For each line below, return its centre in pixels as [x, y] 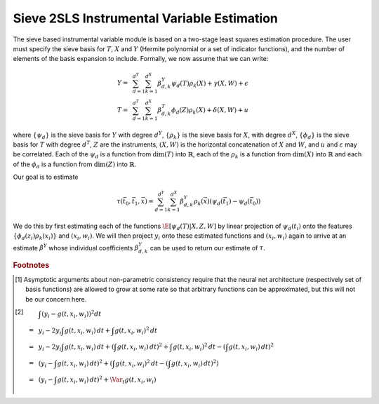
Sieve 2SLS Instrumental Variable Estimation [146, 18]
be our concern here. [56, 299]
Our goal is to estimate [46, 177]
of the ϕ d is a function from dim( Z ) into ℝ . [75, 165]
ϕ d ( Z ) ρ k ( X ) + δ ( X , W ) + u [210, 111]
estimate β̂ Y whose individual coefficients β [76, 247]
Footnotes [31, 265]
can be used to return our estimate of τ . [208, 248]
